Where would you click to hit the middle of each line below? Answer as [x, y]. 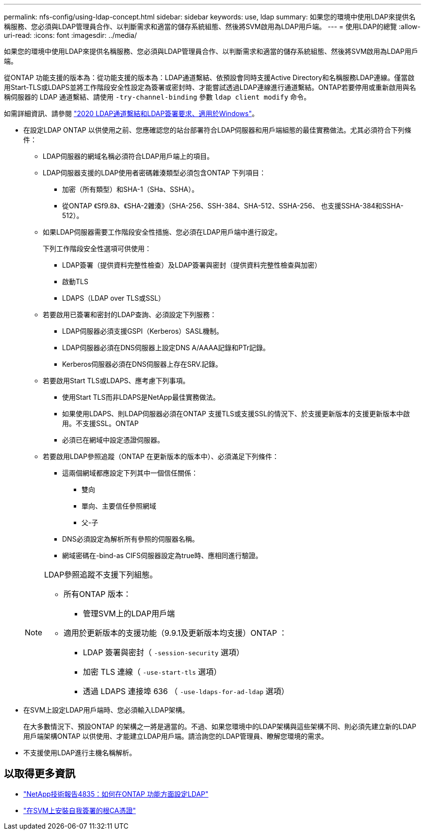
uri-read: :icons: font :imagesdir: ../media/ [70, 35]
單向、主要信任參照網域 [119, 506]
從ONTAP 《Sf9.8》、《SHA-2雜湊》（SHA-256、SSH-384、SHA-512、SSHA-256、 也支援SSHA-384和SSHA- [233, 206]
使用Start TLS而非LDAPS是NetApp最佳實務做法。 [141, 397]
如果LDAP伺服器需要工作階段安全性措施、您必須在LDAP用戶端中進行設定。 [162, 232]
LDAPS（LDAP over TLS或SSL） [114, 298]
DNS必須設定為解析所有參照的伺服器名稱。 [131, 539]
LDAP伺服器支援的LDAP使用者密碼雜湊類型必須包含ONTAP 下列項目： [154, 173]
